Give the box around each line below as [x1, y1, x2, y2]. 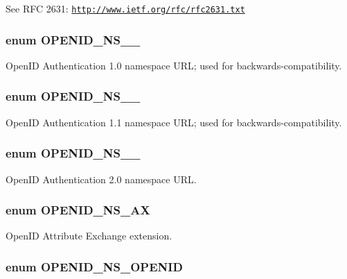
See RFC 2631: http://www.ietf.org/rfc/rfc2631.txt [6, 1, 245, 15]
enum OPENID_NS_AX [6, 201, 150, 219]
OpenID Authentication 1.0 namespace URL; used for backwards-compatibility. [6, 58, 342, 72]
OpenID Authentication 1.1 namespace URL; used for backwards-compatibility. [6, 115, 342, 129]
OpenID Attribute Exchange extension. [6, 228, 172, 243]
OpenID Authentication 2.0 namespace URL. [6, 171, 197, 186]
